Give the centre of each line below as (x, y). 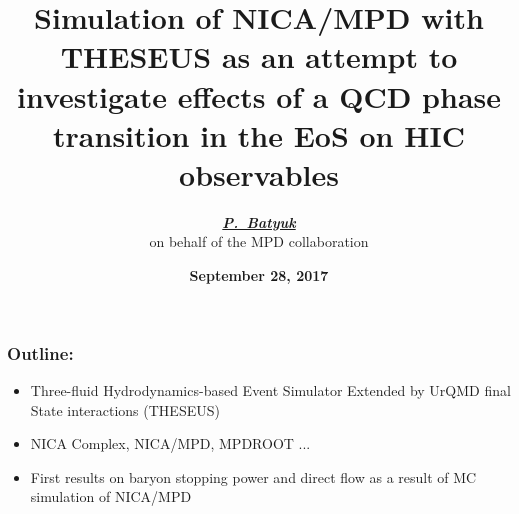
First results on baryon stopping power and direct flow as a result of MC (253, 476)
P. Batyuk (259, 221)
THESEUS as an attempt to (259, 56)
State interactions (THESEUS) (125, 409)
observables (259, 173)
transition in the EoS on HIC (259, 134)
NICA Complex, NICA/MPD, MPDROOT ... (170, 443)
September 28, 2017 (259, 275)
